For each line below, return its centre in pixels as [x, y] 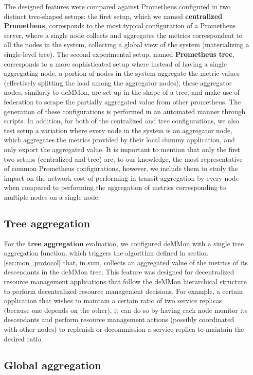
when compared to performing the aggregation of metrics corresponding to [115, 187]
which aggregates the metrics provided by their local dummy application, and [119, 140]
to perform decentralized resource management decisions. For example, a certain [124, 291]
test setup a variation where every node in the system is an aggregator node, [118, 130]
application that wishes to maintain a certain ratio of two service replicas [113, 300]
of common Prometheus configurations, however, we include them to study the [121, 168]
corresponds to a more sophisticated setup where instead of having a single [116, 63]
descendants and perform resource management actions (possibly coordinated [119, 319]
